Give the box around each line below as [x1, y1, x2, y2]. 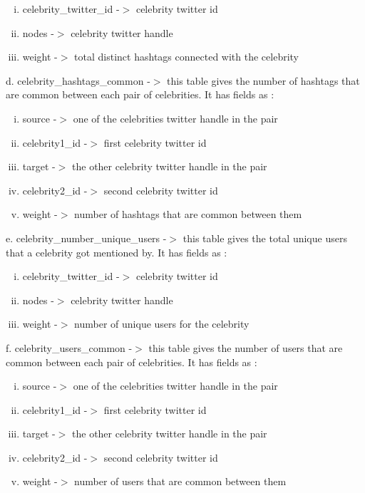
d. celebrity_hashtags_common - [6, 73, 150, 88]
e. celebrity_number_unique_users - [6, 230, 167, 245]
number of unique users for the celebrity [74, 316, 250, 331]
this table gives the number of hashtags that [167, 73, 360, 88]
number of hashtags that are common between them [74, 207, 302, 222]
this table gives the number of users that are [148, 340, 343, 355]
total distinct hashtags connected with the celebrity [74, 49, 299, 64]
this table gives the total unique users [182, 230, 347, 245]
